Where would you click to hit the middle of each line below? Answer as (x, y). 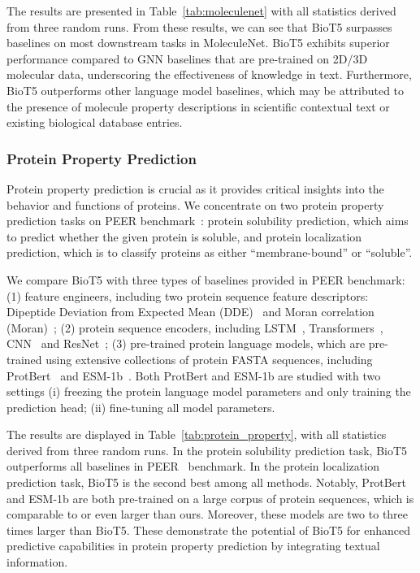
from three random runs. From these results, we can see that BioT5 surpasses (199, 26)
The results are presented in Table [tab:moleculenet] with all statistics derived (201, 11)
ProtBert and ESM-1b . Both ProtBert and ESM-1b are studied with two (194, 375)
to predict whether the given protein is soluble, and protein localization (184, 236)
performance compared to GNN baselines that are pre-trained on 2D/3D (187, 58)
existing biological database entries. (95, 122)
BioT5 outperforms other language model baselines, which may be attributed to (206, 90)
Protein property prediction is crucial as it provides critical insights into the (195, 188)
